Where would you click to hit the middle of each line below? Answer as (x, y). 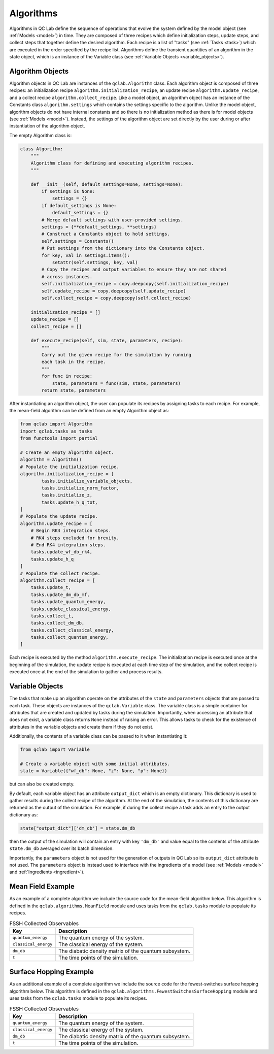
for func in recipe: (67, 376)
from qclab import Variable (55, 750)
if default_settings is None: (79, 205)
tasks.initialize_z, (67, 495)
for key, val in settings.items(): (86, 255)
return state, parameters (74, 390)
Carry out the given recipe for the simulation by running (116, 355)
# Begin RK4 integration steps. (71, 531)
